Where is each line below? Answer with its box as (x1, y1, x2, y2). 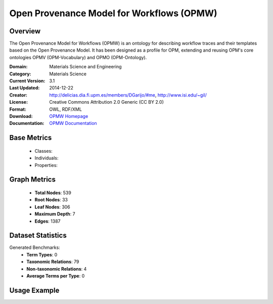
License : (9, 99, 28, 105)
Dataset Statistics (9, 231, 67, 240)
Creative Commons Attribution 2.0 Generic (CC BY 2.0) (49, 99, 164, 105)
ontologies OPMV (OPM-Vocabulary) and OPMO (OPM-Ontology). (9, 54, 147, 60)
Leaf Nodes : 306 (34, 204, 70, 210)
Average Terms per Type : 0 (26, 273, 85, 279)
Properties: (34, 162, 58, 168)
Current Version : (9, 78, 45, 84)
